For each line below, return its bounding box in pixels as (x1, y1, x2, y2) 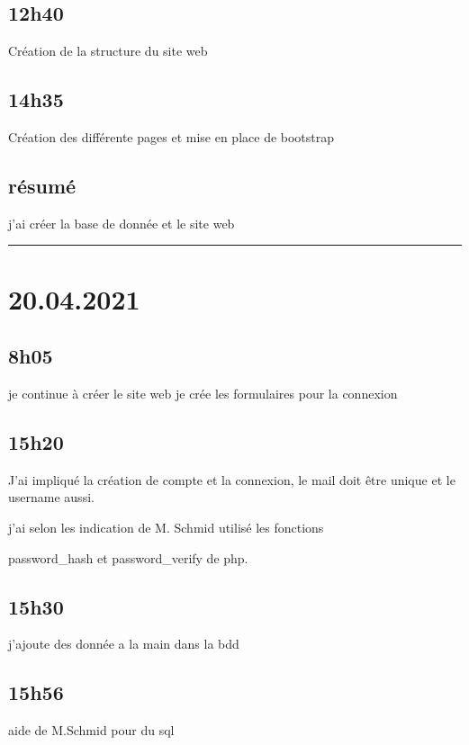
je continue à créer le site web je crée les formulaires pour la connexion (8, 383, 398, 402)
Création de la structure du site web (8, 41, 208, 60)
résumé (8, 171, 77, 199)
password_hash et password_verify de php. (8, 548, 248, 567)
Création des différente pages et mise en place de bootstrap (8, 128, 335, 146)
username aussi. (8, 488, 95, 507)
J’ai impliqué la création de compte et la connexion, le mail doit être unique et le (8, 470, 455, 489)
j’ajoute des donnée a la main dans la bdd (8, 634, 239, 653)
